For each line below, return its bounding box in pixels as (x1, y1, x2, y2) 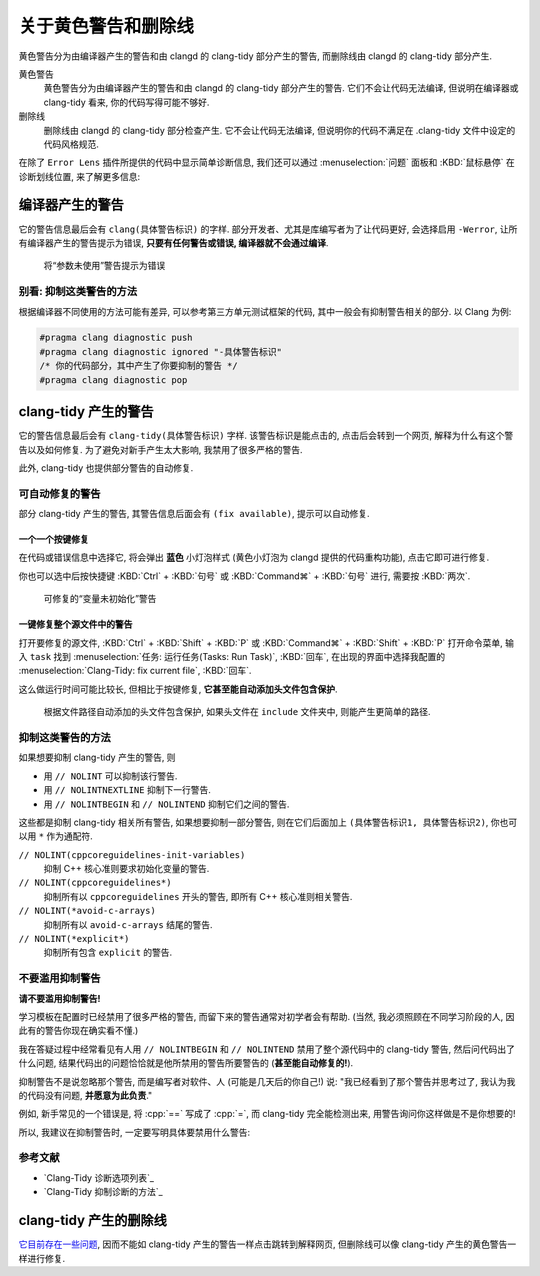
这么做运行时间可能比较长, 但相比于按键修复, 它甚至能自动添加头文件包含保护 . (18, 683, 338, 695)
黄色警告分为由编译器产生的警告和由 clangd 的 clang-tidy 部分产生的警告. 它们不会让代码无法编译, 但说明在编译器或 (43, 82, 519, 94)
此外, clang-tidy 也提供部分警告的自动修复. (18, 461, 194, 474)
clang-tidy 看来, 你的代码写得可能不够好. (43, 96, 210, 108)
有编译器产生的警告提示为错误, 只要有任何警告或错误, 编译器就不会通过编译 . (18, 236, 329, 249)
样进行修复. (18, 1252, 66, 1264)
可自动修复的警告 (18, 486, 101, 500)
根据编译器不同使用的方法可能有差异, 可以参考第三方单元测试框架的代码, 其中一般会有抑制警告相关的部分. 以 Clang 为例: (18, 305, 512, 317)
